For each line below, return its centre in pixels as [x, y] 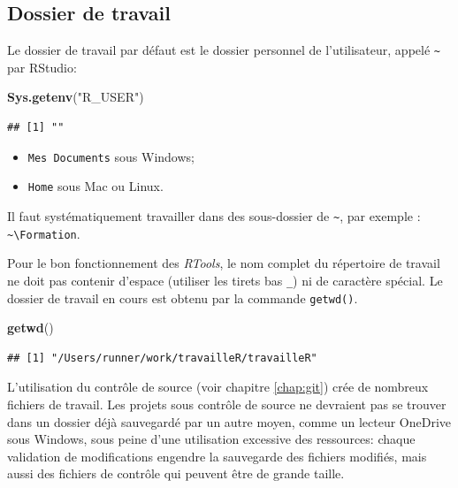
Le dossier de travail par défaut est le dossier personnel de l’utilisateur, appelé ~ [224, 50]
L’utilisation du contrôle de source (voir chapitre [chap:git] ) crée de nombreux [218, 387]
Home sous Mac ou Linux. [95, 186]
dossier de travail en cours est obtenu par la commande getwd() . [183, 297]
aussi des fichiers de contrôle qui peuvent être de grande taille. [176, 473]
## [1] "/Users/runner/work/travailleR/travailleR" [162, 358]
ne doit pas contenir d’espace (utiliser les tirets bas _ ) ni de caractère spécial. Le [225, 280]
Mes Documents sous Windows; [111, 156]
